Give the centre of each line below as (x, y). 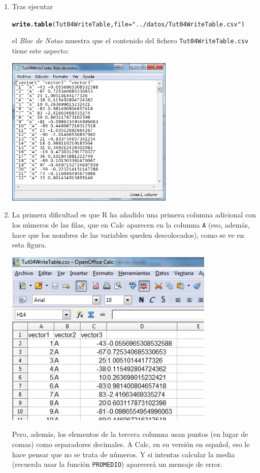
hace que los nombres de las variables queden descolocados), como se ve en (128, 234)
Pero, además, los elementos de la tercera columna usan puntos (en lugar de (130, 434)
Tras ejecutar (32, 6)
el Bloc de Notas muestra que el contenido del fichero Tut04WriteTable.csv (130, 40)
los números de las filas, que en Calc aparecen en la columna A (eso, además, (131, 224)
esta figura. (29, 245)
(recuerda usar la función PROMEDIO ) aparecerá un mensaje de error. (117, 464)
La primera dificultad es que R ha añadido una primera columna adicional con (134, 215)
